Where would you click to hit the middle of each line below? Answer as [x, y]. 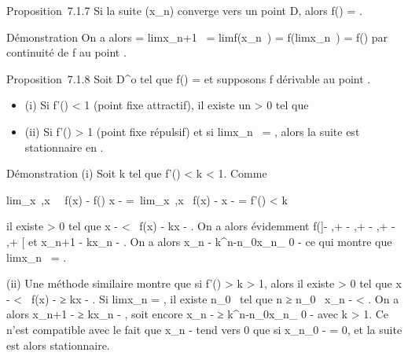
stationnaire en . [64, 147]
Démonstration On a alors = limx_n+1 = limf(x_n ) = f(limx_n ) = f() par [197, 37]
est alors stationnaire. [58, 345]
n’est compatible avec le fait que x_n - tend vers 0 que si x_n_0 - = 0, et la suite [204, 329]
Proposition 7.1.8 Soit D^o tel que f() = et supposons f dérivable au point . [189, 78]
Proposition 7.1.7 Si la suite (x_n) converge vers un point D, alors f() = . [184, 10]
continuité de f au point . [66, 52]
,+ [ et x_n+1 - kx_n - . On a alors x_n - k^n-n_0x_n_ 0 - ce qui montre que [199, 241]
